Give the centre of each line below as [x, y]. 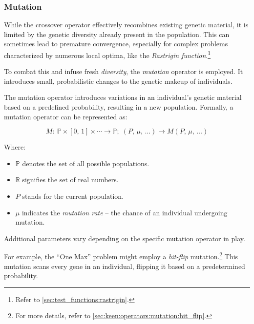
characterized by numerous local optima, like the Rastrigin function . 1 [107, 54]
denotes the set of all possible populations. [86, 163]
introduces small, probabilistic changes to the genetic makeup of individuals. [118, 81]
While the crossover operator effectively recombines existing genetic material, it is [126, 25]
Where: [15, 147]
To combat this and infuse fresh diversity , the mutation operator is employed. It [124, 71]
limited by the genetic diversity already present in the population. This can [117, 34]
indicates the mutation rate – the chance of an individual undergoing [125, 212]
